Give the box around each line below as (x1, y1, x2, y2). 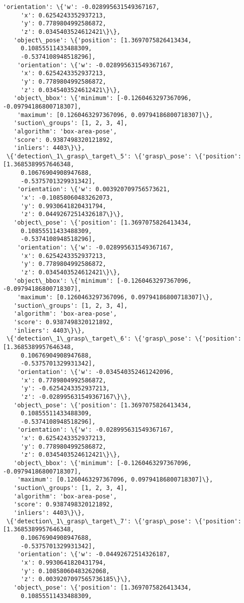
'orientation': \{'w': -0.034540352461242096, (17, 368, 174, 375)
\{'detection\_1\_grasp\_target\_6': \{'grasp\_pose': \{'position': (6, 335, 242, 343)
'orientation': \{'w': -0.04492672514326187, (17, 551, 170, 558)
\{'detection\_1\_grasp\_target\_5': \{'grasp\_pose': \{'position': (6, 152, 242, 160)
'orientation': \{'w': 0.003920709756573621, (17, 186, 170, 193)
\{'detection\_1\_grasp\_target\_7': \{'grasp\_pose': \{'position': (6, 517, 242, 525)
